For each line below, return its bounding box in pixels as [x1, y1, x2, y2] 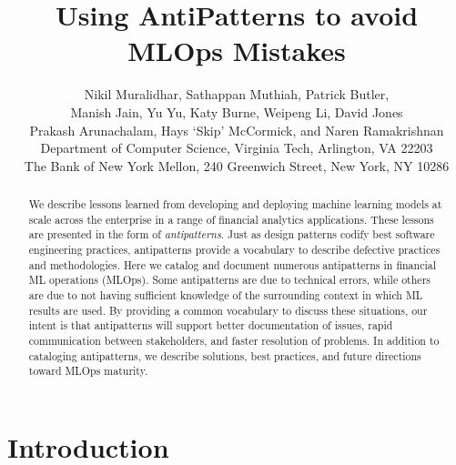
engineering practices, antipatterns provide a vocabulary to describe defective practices [28, 242, 441, 258]
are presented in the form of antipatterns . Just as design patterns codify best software [28, 227, 435, 242]
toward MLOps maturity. [28, 363, 148, 379]
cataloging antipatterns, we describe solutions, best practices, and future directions [28, 348, 421, 363]
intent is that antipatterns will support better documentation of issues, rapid [28, 318, 393, 333]
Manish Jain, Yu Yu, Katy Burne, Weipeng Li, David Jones [70, 102, 403, 121]
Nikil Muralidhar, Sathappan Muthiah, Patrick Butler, [84, 85, 390, 104]
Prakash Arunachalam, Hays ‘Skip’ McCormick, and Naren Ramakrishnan [29, 120, 444, 139]
